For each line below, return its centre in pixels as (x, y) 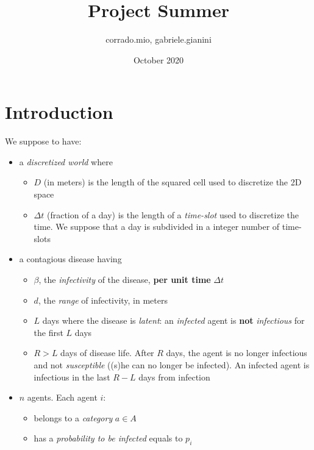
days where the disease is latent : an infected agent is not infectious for (173, 320)
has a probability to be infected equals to (108, 438)
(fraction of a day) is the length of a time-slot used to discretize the (173, 214)
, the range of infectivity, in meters (103, 300)
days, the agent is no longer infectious (237, 353)
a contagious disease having (70, 259)
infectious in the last (72, 377)
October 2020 (159, 59)
